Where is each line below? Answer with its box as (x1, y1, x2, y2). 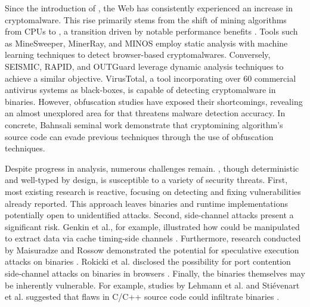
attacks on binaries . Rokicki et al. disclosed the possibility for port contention (5, 255, 291, 268)
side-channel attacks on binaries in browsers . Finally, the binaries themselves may (5, 267, 305, 280)
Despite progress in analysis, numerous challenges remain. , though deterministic (5, 162, 299, 174)
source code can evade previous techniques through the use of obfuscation (5, 130, 274, 142)
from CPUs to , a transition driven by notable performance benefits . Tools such (5, 25, 298, 38)
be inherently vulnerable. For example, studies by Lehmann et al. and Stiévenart (5, 278, 300, 291)
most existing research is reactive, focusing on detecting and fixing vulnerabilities (5, 185, 301, 197)
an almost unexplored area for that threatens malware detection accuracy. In (5, 107, 286, 119)
